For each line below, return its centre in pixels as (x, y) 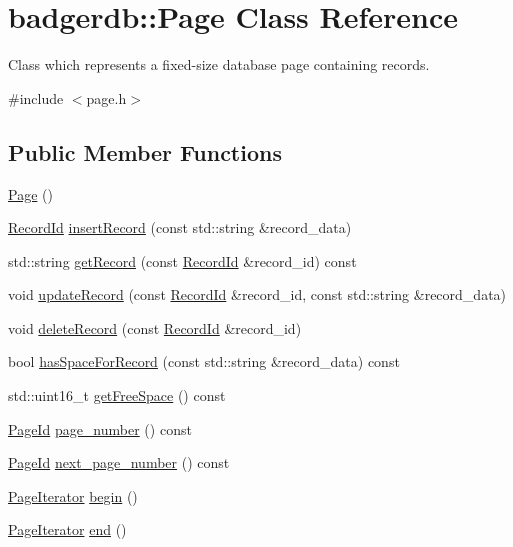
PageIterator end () (67, 529)
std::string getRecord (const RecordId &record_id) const (182, 260)
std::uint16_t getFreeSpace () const (117, 395)
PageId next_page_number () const (119, 462)
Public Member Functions (145, 151)
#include (36, 97)
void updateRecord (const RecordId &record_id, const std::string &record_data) (257, 294)
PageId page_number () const (100, 428)
